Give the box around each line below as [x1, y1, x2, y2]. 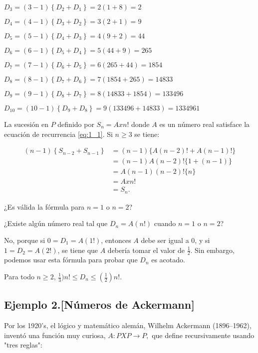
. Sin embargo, [190, 244, 235, 255]
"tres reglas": [4, 340, 42, 350]
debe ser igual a [141, 235, 189, 245]
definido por [57, 119, 94, 129]
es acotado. [151, 254, 185, 265]
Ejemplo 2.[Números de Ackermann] [4, 297, 195, 312]
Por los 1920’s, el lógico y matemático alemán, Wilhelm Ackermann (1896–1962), [4, 320, 252, 331]
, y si [195, 235, 210, 245]
